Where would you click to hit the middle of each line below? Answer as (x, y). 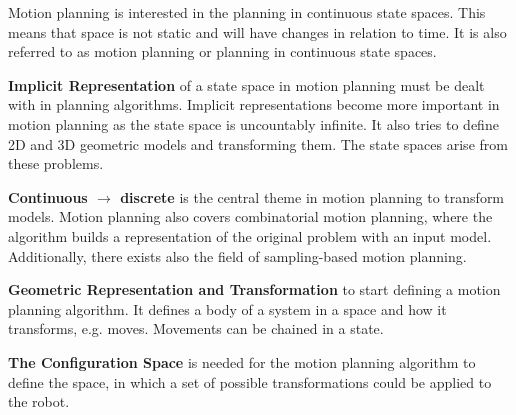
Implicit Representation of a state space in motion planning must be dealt (246, 84)
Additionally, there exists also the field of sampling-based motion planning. (237, 255)
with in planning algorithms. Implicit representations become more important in (254, 104)
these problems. (56, 163)
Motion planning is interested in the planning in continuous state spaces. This (247, 12)
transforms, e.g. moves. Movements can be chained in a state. (196, 328)
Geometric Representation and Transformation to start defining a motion (254, 289)
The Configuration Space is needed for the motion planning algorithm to (242, 361)
